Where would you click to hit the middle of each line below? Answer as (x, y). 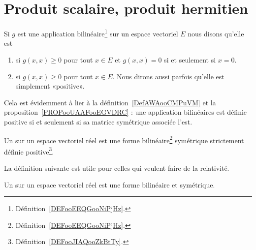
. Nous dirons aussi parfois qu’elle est (168, 76)
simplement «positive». (50, 86)
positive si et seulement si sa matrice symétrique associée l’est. (98, 121)
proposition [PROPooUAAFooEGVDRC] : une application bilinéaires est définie (126, 112)
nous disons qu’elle (216, 33)
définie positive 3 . (29, 151)
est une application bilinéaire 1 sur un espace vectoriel (98, 33)
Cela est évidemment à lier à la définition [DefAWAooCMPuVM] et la (110, 102)
